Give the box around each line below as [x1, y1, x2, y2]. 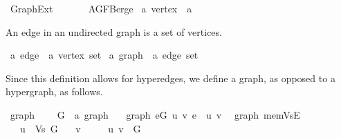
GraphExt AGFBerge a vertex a [10, 1, 192, 15]
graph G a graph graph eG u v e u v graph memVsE [10, 107, 300, 121]
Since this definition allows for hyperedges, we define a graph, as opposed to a [6, 70, 335, 85]
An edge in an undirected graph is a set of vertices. [6, 24, 222, 39]
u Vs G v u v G [19, 121, 141, 135]
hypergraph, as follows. [6, 84, 103, 99]
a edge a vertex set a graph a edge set [10, 48, 199, 62]
